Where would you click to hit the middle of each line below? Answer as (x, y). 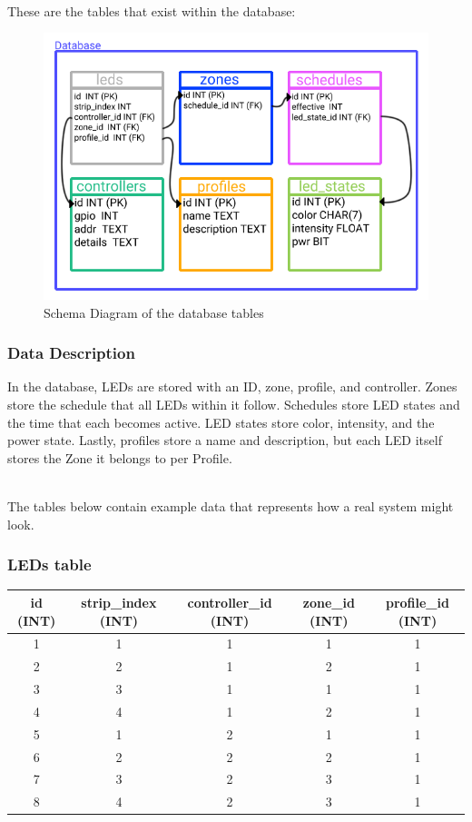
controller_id (230, 602)
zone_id (329, 602)
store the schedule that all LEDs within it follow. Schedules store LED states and (234, 405)
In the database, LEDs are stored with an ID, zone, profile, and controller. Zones (232, 386)
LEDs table (49, 565)
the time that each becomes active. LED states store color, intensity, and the (221, 422)
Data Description (71, 353)
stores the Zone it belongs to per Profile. (120, 457)
